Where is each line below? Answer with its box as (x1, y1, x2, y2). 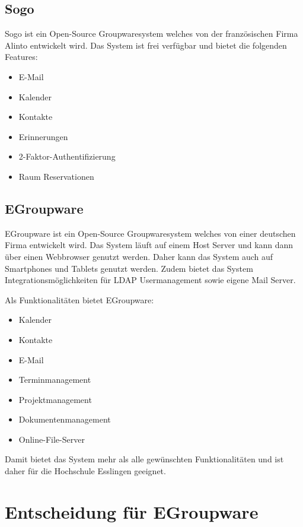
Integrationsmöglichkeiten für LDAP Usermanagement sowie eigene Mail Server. (5, 274, 296, 286)
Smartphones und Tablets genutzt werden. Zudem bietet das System (5, 262, 253, 274)
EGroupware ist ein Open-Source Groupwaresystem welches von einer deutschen (5, 227, 296, 239)
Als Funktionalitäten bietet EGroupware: (5, 293, 154, 306)
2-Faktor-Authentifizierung (18, 150, 116, 163)
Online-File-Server (18, 433, 85, 445)
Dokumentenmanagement (18, 413, 111, 426)
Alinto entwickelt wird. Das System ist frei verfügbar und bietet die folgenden (5, 39, 287, 51)
